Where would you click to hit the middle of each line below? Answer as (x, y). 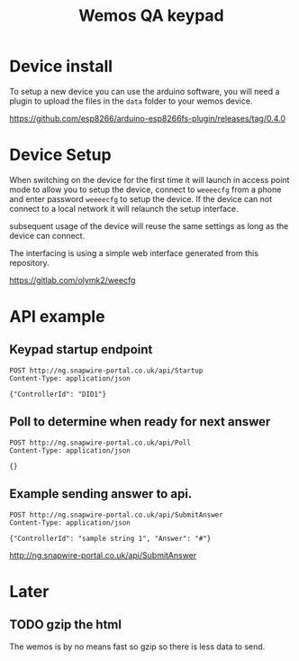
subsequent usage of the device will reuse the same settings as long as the (149, 225)
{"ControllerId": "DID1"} (58, 394)
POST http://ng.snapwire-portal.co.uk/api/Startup (106, 371)
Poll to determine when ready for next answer (140, 422)
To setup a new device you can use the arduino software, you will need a (145, 91)
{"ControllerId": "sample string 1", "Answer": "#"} (110, 538)
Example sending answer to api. (101, 494)
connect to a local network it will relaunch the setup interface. (124, 208)
